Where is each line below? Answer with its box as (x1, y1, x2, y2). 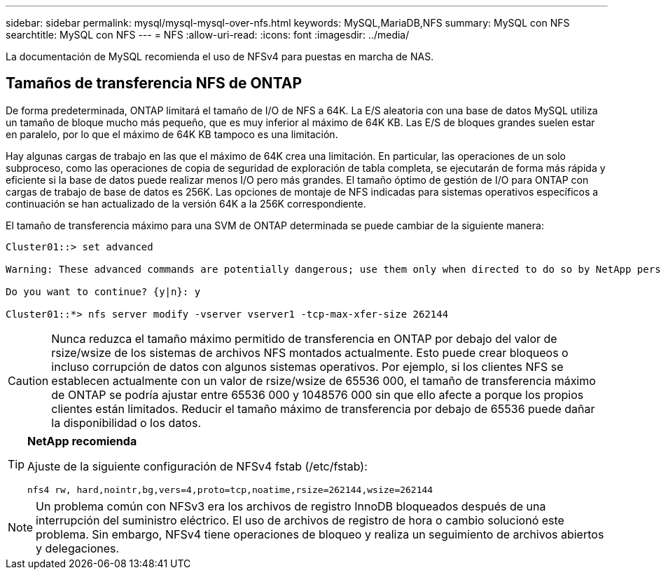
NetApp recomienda (27, 433, 137, 448)
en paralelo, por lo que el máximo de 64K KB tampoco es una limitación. (6, 128, 338, 140)
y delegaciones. (36, 541, 120, 555)
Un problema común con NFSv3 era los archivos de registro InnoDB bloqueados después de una (36, 499, 546, 513)
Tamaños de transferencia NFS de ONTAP (6, 74, 302, 93)
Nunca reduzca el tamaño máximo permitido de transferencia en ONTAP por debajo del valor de (51, 331, 557, 346)
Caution (8, 373, 49, 388)
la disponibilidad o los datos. (51, 415, 202, 430)
